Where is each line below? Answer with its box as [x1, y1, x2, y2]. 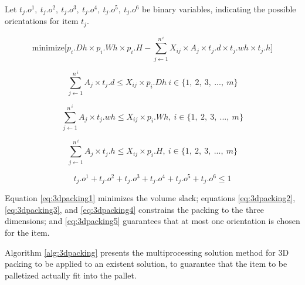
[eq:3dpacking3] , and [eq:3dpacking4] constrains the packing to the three [5, 203, 265, 215]
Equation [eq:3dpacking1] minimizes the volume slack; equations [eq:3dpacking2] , [5, 192, 296, 204]
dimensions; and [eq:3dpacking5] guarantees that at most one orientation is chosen [5, 215, 300, 227]
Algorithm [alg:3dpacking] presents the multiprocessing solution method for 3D [5, 246, 289, 258]
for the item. [5, 226, 50, 238]
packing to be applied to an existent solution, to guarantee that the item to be [5, 257, 287, 270]
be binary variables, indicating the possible [142, 3, 296, 15]
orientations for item [5, 15, 79, 27]
